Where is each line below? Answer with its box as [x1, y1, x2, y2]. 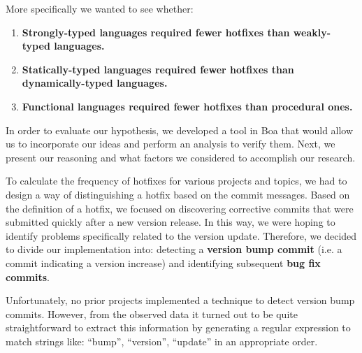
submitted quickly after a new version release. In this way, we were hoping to [6, 215, 335, 229]
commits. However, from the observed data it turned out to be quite [6, 306, 298, 321]
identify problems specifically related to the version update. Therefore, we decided [6, 228, 357, 243]
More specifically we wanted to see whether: [6, 1, 194, 15]
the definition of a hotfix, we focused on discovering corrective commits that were [6, 201, 354, 215]
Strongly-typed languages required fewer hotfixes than [22, 24, 290, 39]
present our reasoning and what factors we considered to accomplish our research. [6, 150, 356, 164]
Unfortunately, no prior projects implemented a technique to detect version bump [6, 293, 355, 308]
